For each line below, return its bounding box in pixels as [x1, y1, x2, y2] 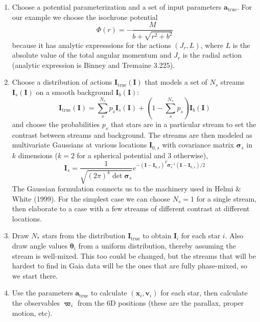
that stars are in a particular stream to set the [110, 119, 256, 130]
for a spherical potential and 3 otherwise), [77, 150, 208, 160]
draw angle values [12, 240, 68, 251]
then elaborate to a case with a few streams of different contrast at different [12, 203, 250, 214]
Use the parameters [12, 287, 73, 298]
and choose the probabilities [12, 119, 100, 130]
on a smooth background [36, 87, 113, 97]
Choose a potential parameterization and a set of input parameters [12, 2, 222, 12]
